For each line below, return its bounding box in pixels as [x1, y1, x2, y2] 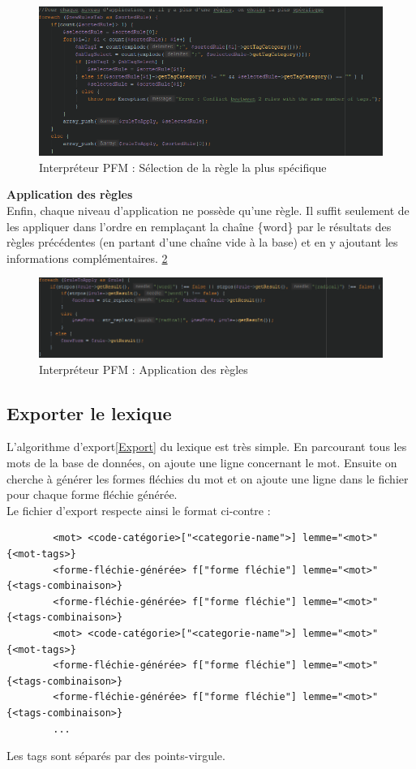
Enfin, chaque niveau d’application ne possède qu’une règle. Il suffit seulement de [6, 201, 410, 218]
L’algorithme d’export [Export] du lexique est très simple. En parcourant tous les [6, 438, 407, 455]
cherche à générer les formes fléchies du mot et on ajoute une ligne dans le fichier [6, 470, 409, 487]
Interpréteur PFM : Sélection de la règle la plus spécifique [39, 158, 327, 175]
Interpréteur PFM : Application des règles [39, 360, 248, 377]
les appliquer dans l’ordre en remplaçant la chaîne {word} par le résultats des [6, 217, 392, 234]
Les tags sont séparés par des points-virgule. [6, 747, 225, 764]
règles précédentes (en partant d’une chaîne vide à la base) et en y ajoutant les [6, 234, 398, 251]
